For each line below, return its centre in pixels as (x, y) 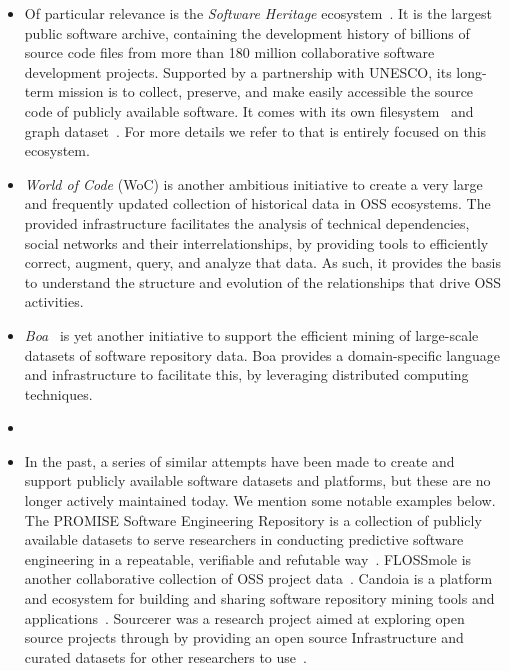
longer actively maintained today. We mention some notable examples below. (260, 500)
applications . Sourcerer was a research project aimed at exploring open (244, 617)
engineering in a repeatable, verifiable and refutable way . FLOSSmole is (248, 558)
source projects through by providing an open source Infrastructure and (244, 637)
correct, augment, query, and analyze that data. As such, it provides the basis (262, 262)
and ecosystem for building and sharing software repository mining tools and (259, 598)
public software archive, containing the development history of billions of (247, 32)
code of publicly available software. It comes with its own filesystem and (249, 110)
